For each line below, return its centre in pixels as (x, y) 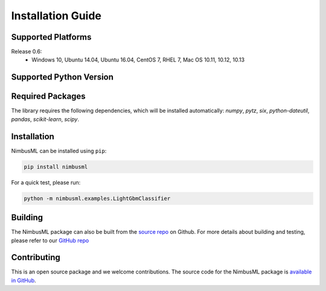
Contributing (36, 258)
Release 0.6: (27, 52)
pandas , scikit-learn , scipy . (45, 119)
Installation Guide (56, 16)
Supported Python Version (62, 77)
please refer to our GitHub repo (50, 240)
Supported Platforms (51, 37)
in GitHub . (24, 280)
